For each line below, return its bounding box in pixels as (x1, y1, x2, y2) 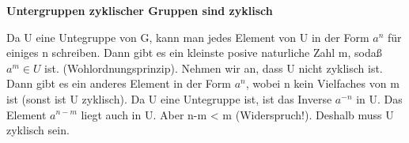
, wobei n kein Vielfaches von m (245, 75, 400, 92)
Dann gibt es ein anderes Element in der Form (6, 75, 231, 92)
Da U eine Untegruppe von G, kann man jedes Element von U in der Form (6, 28, 369, 45)
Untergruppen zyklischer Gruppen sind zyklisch (6, 2, 273, 18)
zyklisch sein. (6, 122, 70, 138)
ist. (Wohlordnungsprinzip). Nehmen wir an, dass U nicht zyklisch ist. (44, 59, 383, 76)
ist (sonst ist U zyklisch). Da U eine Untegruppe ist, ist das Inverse (6, 90, 332, 107)
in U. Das (356, 90, 403, 107)
